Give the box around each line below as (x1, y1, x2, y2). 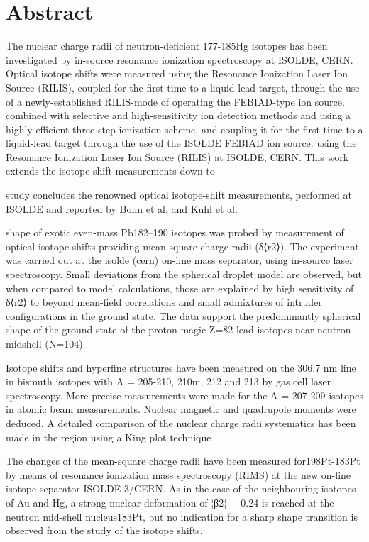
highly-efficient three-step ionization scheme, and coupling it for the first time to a (6, 121, 363, 136)
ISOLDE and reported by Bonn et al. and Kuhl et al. (6, 201, 238, 216)
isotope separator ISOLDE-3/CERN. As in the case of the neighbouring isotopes (6, 481, 356, 496)
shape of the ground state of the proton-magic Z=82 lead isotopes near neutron (6, 322, 351, 337)
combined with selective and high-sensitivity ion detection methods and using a (6, 108, 351, 123)
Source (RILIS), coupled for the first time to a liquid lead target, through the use (6, 79, 360, 94)
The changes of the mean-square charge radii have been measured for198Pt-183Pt (6, 453, 360, 468)
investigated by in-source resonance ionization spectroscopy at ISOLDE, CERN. (6, 52, 353, 67)
